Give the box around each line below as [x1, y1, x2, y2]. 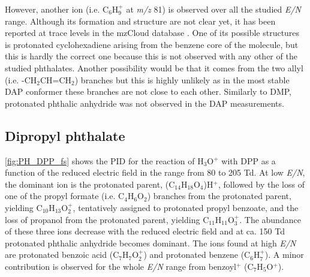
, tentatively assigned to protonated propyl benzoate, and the [73, 201, 299, 213]
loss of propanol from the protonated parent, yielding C [5, 213, 209, 225]
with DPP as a [221, 154, 276, 167]
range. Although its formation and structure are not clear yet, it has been [5, 14, 276, 27]
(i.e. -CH [5, 73, 37, 86]
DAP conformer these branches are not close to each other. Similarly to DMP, [5, 85, 292, 98]
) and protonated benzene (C [143, 248, 251, 261]
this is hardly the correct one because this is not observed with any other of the [5, 50, 297, 62]
